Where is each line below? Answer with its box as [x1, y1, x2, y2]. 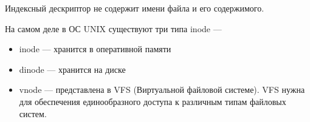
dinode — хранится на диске [19, 63, 126, 75]
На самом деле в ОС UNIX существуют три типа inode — [5, 22, 222, 35]
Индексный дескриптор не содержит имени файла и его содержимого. [5, 2, 264, 14]
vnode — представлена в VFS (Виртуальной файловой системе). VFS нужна [19, 83, 305, 96]
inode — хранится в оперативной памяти [19, 42, 171, 55]
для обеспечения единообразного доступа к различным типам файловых [19, 95, 286, 107]
